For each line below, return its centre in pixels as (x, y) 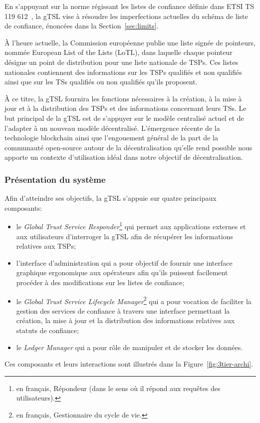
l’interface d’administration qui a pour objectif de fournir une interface (124, 262)
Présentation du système (55, 179)
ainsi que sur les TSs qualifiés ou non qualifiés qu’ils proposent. (101, 82)
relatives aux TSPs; (46, 246)
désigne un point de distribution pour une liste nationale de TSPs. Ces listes (121, 62)
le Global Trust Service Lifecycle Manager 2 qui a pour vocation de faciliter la (134, 300)
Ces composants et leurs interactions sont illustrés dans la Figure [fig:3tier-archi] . (129, 364)
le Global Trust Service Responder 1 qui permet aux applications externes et (131, 225)
